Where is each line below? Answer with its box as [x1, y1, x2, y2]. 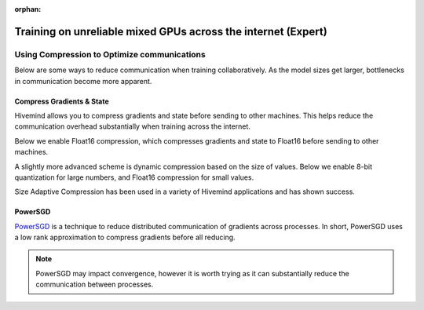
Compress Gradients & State [14, 97, 109, 106]
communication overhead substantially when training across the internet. [14, 122, 251, 131]
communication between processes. [35, 279, 154, 290]
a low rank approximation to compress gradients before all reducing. [14, 232, 236, 243]
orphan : [14, 5, 42, 13]
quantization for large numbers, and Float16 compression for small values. [14, 173, 254, 182]
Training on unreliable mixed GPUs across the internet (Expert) [14, 24, 327, 38]
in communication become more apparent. [14, 76, 152, 86]
